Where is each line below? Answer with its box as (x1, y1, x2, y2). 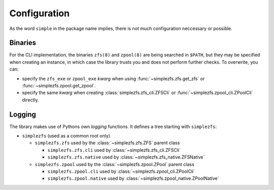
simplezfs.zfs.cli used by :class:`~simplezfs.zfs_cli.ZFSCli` (47, 147, 181, 153)
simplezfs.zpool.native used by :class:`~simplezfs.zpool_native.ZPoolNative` (47, 175, 219, 181)
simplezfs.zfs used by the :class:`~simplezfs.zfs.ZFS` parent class (35, 140, 180, 146)
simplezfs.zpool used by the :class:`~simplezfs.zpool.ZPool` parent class (35, 161, 195, 167)
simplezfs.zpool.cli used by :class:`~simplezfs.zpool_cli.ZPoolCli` (47, 168, 195, 175)
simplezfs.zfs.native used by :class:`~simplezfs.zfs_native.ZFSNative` (47, 154, 205, 160)
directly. (22, 97, 39, 103)
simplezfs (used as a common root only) (22, 133, 111, 139)
